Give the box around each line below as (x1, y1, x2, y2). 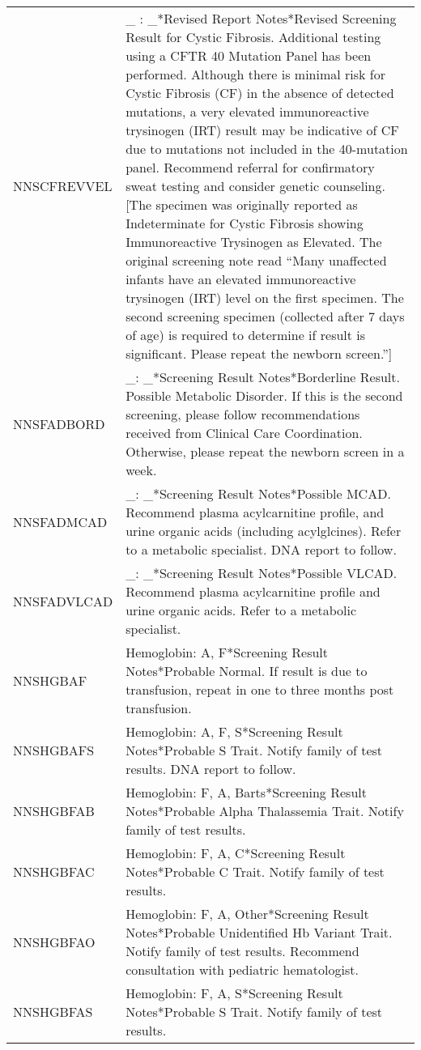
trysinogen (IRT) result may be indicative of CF (125, 121, 399, 139)
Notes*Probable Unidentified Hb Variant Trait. (125, 923, 393, 942)
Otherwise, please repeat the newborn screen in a (125, 442, 405, 461)
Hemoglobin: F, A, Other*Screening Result (125, 904, 369, 923)
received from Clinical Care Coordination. (125, 423, 363, 442)
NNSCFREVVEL (13, 176, 113, 195)
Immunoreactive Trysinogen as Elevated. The (125, 232, 382, 251)
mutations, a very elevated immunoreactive (125, 102, 369, 121)
